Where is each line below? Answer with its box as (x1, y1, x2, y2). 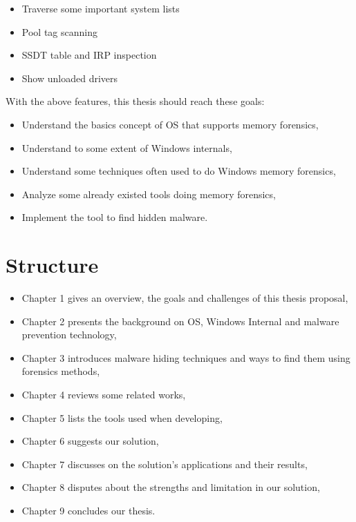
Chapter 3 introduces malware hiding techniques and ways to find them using (21, 350, 350, 365)
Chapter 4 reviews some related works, (21, 387, 186, 402)
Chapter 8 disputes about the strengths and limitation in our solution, (21, 480, 320, 494)
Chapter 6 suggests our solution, (21, 434, 159, 448)
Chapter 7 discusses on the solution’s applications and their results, (21, 456, 308, 471)
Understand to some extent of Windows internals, (21, 140, 232, 155)
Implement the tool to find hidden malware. (21, 210, 208, 224)
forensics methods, (21, 364, 100, 378)
